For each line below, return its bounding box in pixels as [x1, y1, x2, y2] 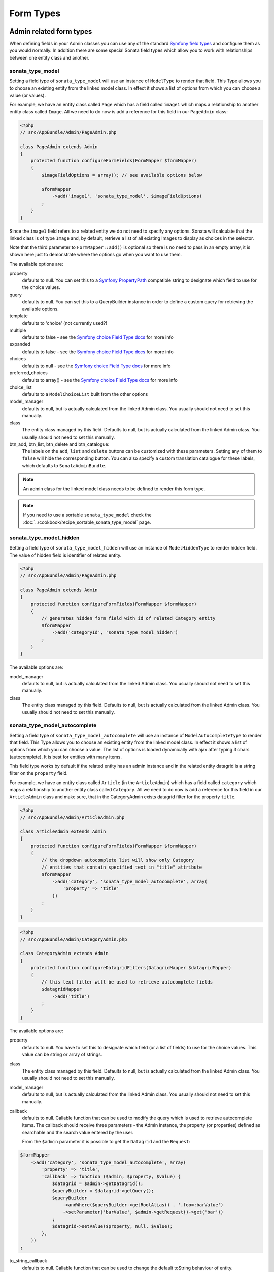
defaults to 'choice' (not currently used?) [22, 320, 108, 326]
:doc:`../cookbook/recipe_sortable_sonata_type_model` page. [23, 519, 151, 525]
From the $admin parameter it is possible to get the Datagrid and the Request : [22, 1139, 190, 1145]
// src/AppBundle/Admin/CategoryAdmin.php [20, 936, 127, 942]
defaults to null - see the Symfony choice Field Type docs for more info [22, 363, 171, 369]
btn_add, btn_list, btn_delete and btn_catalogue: [9, 441, 110, 447]
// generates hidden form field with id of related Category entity [41, 616, 216, 621]
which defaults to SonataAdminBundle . [22, 462, 107, 469]
